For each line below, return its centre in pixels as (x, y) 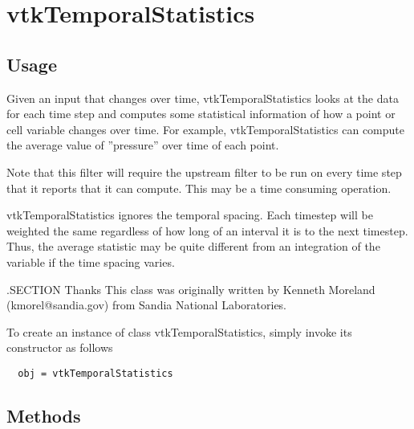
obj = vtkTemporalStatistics (95, 373)
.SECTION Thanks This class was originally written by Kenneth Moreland (191, 289)
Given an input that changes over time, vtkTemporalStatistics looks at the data (203, 98)
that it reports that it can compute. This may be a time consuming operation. (199, 188)
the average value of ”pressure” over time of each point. (143, 145)
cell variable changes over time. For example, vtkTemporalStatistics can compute (205, 129)
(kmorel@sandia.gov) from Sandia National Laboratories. (147, 305)
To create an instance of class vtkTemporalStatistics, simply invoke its (179, 331)
